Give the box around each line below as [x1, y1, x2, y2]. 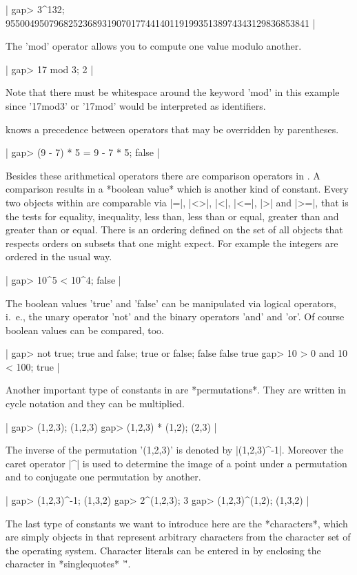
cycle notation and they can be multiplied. [6, 396, 185, 411]
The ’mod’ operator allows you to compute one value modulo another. [6, 39, 302, 53]
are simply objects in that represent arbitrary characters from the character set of [6, 529, 351, 544]
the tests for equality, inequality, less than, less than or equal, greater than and [6, 208, 339, 223]
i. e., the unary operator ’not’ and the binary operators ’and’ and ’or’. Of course [6, 309, 345, 324]
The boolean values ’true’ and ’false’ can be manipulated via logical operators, [6, 295, 336, 310]
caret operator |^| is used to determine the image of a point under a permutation [6, 456, 347, 470]
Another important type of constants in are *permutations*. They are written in [6, 382, 346, 397]
